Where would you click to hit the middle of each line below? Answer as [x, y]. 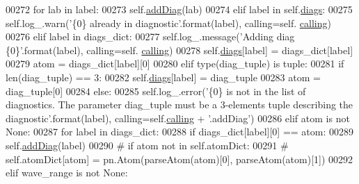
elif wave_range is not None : [67, 173]
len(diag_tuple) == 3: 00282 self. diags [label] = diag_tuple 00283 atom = [163, 77]
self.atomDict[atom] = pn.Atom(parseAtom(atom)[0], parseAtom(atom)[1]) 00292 [179, 159]
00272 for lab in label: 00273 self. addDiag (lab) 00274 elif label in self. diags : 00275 [179, 9]
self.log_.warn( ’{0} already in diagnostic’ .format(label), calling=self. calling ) [168, 23]
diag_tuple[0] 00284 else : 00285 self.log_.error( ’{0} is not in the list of [156, 91]
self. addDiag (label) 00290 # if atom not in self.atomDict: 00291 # [147, 145]
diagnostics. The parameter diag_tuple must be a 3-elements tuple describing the [179, 104]
